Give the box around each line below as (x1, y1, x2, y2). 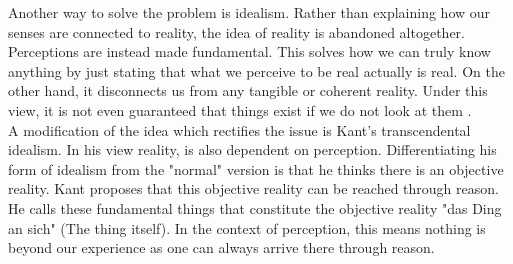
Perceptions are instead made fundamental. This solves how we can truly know (8, 41, 491, 62)
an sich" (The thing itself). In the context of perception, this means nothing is (8, 217, 486, 238)
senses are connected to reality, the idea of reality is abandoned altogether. (8, 21, 466, 42)
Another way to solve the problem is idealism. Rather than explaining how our (8, 2, 491, 22)
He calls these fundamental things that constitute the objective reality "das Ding (8, 197, 502, 218)
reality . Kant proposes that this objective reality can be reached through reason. (8, 178, 499, 199)
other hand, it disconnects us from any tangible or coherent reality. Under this (8, 80, 488, 101)
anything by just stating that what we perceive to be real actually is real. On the (8, 60, 505, 81)
